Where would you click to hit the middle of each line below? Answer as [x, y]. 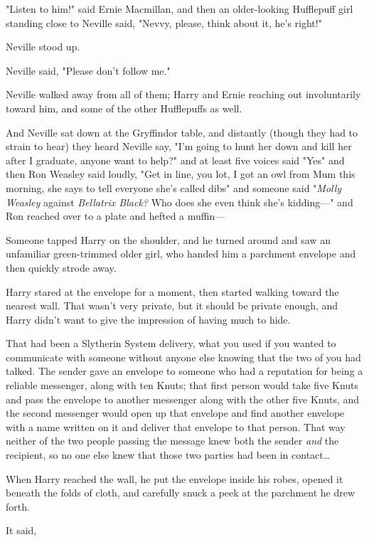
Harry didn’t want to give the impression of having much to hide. [148, 319]
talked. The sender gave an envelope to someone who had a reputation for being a [184, 371]
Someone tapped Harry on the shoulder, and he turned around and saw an [168, 239]
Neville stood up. [43, 47]
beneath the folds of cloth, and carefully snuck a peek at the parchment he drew [181, 493]
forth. [18, 506]
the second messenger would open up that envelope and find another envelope [175, 413]
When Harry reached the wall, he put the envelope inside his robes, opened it [175, 478]
